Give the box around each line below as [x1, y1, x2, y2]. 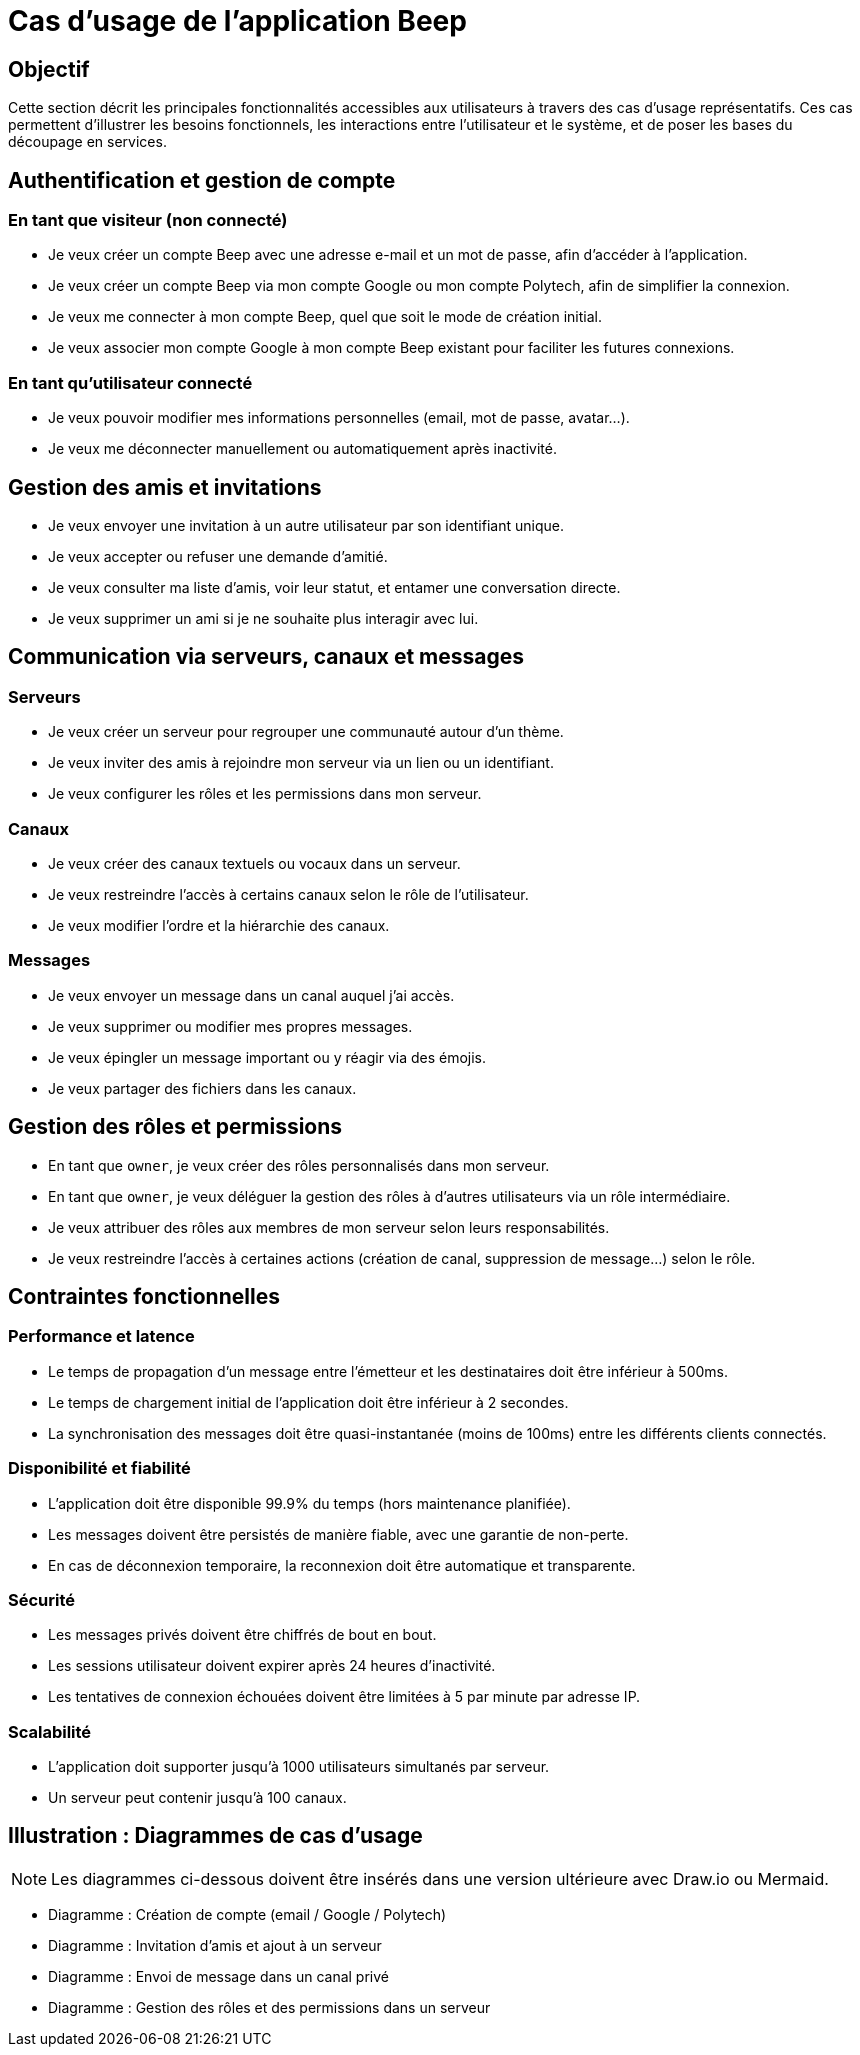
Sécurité [8, 1589, 76, 1610]
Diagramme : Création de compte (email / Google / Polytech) [48, 1905, 447, 1923]
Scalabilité [8, 1721, 92, 1742]
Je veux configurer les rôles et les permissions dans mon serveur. [48, 785, 482, 803]
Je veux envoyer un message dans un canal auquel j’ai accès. [48, 986, 455, 1004]
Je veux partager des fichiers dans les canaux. [48, 1079, 357, 1097]
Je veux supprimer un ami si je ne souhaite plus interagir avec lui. [48, 609, 479, 627]
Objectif [8, 56, 90, 82]
